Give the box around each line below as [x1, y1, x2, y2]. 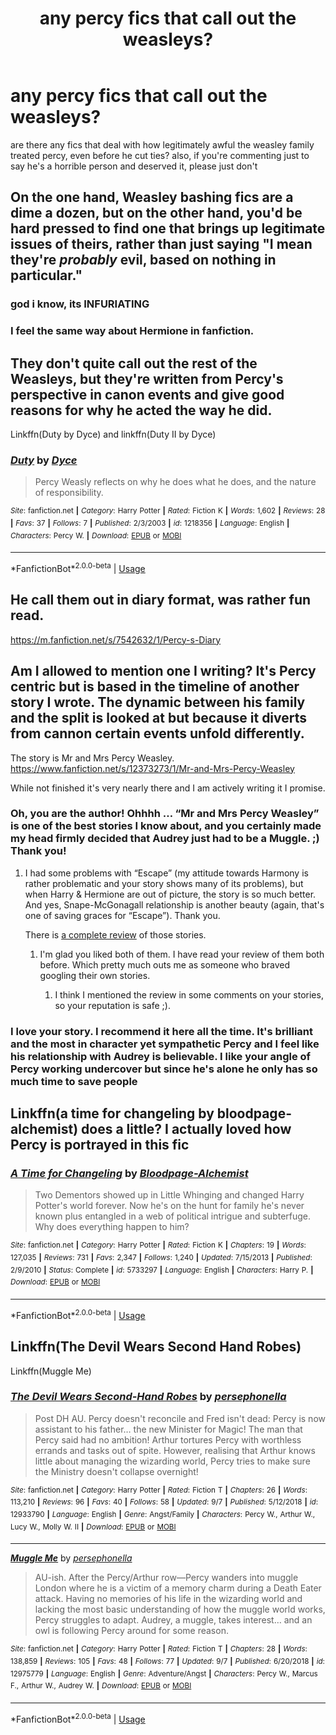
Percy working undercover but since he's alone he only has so [10, 1062, 318, 1076]
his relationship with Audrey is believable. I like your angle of [10, 1049, 312, 1063]
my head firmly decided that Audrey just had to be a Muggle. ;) [10, 832, 320, 846]
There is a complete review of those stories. [24, 928, 207, 941]
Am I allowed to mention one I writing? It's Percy [10, 663, 317, 680]
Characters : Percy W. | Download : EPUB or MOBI [10, 530, 182, 541]
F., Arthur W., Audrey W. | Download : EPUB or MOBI [10, 1681, 192, 1691]
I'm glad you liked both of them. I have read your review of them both [39, 948, 325, 960]
